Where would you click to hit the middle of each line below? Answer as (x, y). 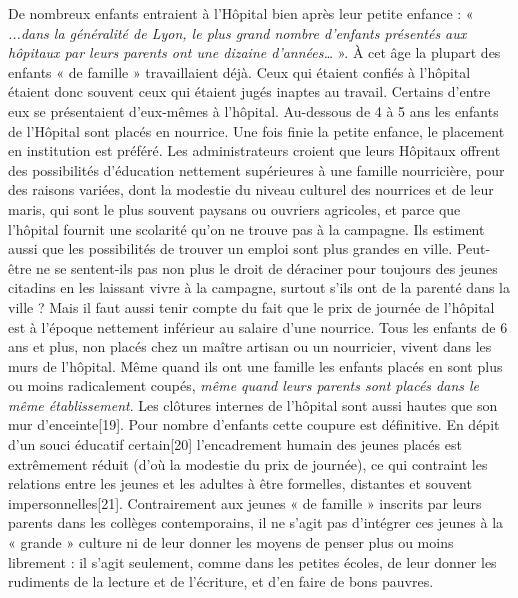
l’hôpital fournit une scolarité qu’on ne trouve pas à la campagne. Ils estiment (246, 228)
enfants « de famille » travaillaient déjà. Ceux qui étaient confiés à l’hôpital (239, 71)
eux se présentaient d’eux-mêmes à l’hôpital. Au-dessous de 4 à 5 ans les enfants (253, 110)
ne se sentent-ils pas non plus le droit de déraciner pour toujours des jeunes (267, 267)
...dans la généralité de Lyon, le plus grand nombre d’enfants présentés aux (237, 32)
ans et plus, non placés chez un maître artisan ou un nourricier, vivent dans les (250, 346)
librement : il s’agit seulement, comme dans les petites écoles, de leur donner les (252, 561)
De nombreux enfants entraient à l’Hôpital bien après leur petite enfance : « (241, 13)
